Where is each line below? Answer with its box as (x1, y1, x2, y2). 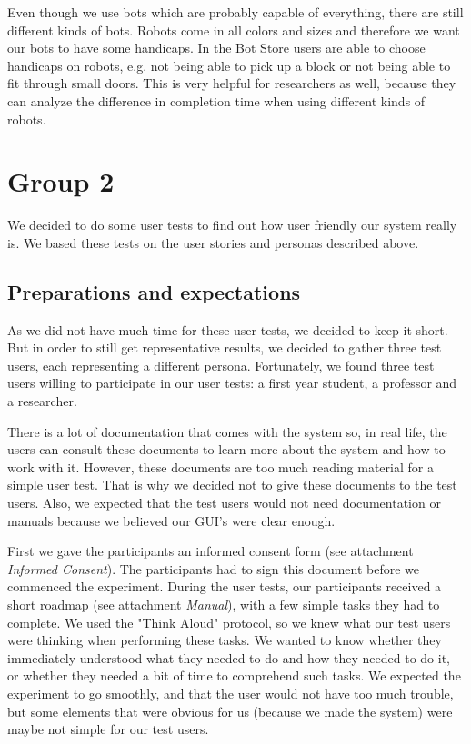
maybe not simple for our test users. (7, 719, 209, 739)
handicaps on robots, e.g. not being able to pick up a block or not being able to (7, 55, 451, 74)
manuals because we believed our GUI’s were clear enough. (7, 511, 336, 530)
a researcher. (7, 392, 77, 411)
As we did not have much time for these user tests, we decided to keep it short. (7, 320, 448, 339)
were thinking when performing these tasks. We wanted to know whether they (7, 630, 442, 650)
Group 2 (7, 163, 115, 200)
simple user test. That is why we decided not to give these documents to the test (7, 475, 457, 494)
